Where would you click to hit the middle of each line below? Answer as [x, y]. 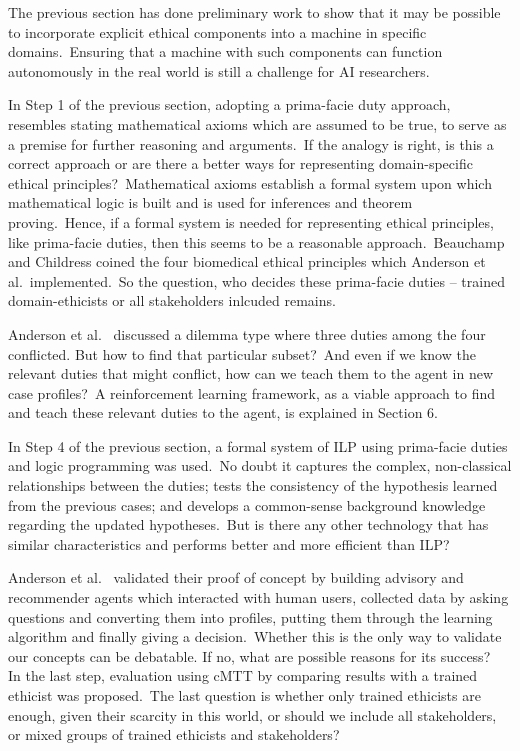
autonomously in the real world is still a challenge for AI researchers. [219, 70]
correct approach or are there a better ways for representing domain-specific [240, 163]
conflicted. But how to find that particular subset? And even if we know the [242, 353]
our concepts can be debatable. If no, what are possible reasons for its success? [249, 655]
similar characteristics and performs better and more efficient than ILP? [229, 543]
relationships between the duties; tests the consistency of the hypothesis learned [253, 485]
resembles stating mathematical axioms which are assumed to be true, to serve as [257, 123]
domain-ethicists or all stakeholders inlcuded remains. [172, 300]
